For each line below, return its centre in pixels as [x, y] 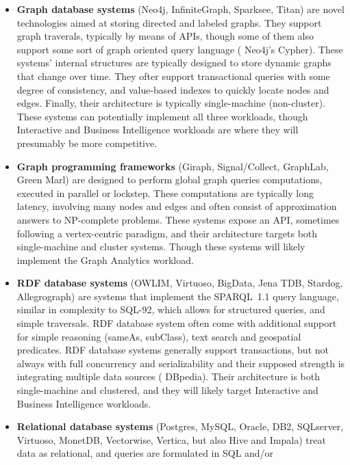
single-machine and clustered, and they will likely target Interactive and [167, 390]
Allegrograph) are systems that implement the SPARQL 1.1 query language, [178, 296]
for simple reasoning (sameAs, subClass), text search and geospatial [159, 336]
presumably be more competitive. [87, 143]
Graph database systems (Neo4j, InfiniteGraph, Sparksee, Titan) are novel [180, 9]
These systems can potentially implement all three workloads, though [162, 116]
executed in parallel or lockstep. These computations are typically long [165, 192]
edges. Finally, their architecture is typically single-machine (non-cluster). [171, 103]
